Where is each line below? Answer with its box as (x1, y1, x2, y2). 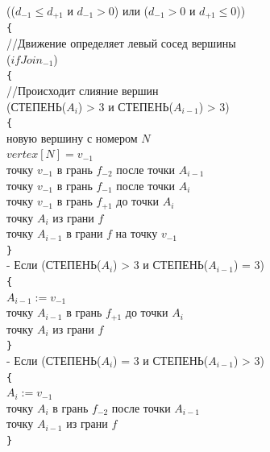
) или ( (114, 2, 149, 19)
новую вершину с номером (6, 129, 138, 146)
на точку (115, 225, 158, 242)
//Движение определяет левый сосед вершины (6, 35, 236, 52)
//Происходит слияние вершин (6, 81, 159, 98)
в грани (66, 225, 103, 242)
